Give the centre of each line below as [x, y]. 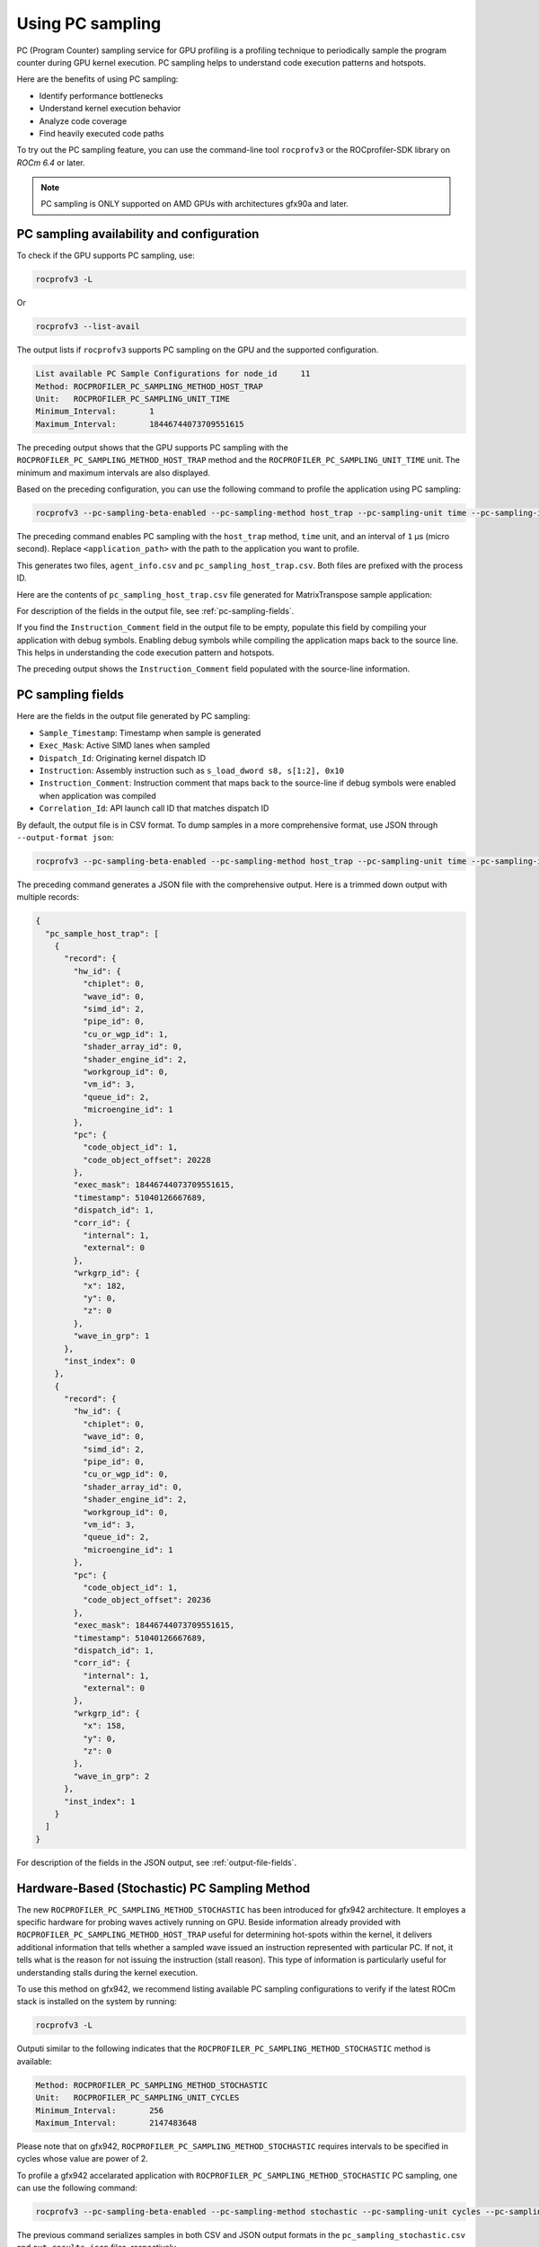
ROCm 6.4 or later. [51, 163]
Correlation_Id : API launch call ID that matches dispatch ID [154, 808]
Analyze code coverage [83, 120]
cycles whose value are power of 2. [82, 2159]
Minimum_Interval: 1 [95, 412]
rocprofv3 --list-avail [88, 327]
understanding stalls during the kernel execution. [107, 1972]
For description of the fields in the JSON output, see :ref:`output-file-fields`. [156, 1862]
